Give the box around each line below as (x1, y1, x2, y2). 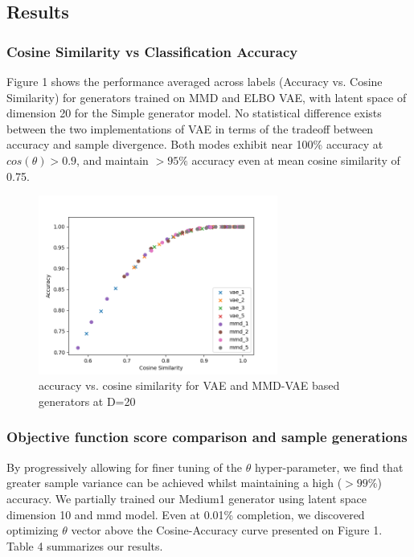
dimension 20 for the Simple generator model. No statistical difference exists (6, 104, 382, 121)
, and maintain (76, 151, 149, 168)
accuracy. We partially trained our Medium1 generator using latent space (6, 489, 367, 506)
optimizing (6, 522, 59, 539)
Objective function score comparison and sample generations (6, 427, 408, 447)
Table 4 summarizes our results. (6, 537, 163, 554)
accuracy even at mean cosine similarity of (191, 151, 400, 168)
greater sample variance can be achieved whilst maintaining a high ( (6, 474, 342, 491)
